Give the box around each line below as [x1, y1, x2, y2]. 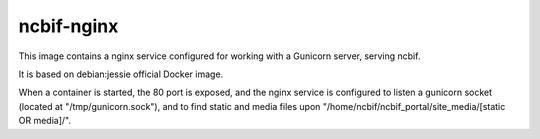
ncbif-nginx [18, 15, 119, 37]
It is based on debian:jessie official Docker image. [18, 68, 224, 80]
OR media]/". [18, 115, 72, 127]
